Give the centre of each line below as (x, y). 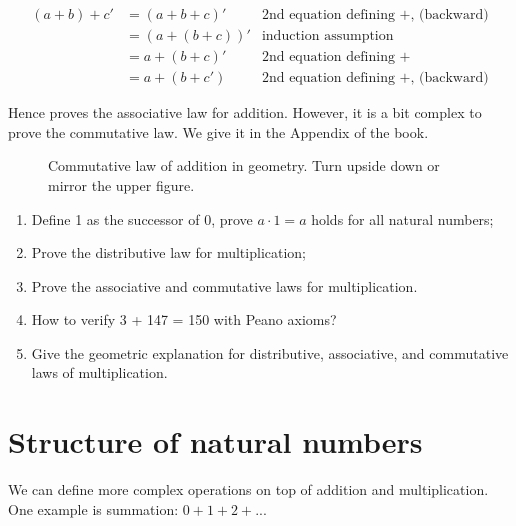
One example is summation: (93, 508)
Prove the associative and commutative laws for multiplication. (224, 285)
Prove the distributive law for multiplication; (168, 252)
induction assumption (327, 36)
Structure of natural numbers (215, 441)
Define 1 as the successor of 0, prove (142, 218)
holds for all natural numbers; (402, 218)
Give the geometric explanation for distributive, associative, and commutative (270, 352)
